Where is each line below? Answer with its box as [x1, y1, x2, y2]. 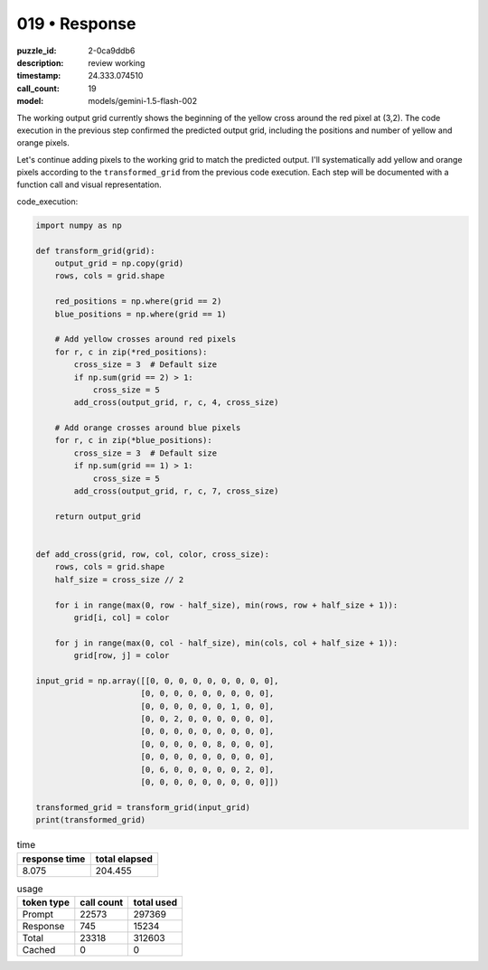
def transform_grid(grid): [35, 245, 155, 256]
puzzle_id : [16, 45, 57, 56]
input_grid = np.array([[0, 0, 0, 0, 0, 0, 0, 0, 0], [35, 675, 279, 686]
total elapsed [95, 852, 153, 865]
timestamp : [16, 71, 61, 81]
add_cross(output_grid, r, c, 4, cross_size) [73, 398, 279, 408]
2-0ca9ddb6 [88, 45, 136, 56]
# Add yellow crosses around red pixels [54, 334, 237, 344]
